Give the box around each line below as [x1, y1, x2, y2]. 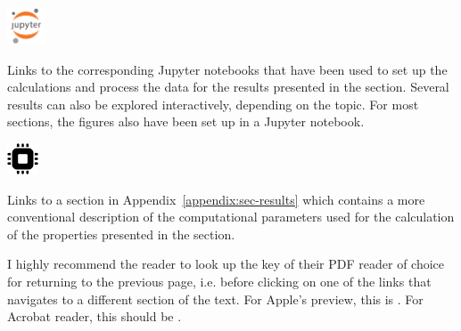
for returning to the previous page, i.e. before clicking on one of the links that [7, 271, 432, 290]
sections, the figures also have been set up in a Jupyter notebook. [7, 112, 365, 131]
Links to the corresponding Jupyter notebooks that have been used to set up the [7, 60, 448, 78]
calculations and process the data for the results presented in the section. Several [7, 77, 449, 96]
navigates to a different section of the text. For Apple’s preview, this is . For [7, 289, 424, 308]
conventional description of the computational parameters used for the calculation [7, 207, 455, 226]
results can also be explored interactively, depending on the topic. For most [7, 94, 419, 113]
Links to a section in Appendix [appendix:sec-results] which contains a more [7, 190, 425, 208]
